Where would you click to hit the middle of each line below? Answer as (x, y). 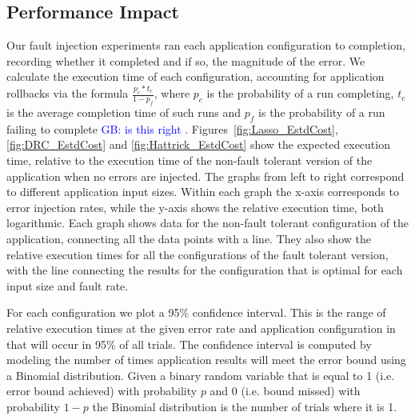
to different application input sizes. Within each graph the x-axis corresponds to (203, 192)
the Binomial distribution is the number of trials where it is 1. (245, 406)
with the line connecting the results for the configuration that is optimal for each (205, 270)
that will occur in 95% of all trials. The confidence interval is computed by (189, 344)
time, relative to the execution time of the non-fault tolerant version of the (190, 160)
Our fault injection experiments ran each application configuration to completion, (206, 45)
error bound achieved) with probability (102, 391)
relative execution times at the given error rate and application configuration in (201, 328)
